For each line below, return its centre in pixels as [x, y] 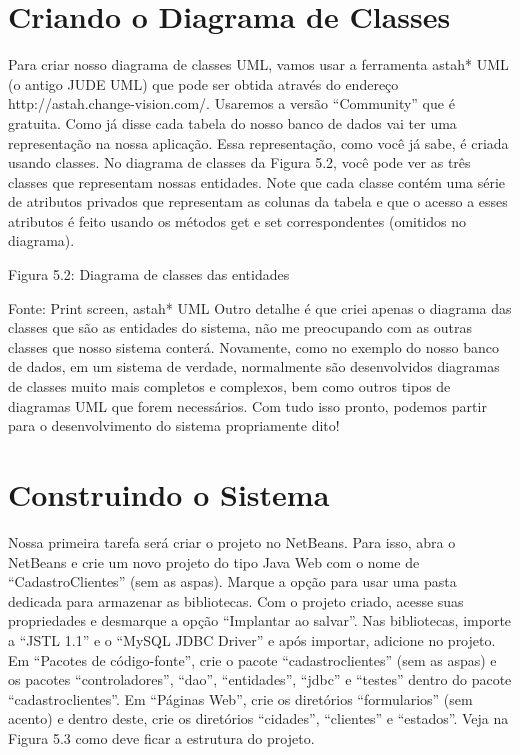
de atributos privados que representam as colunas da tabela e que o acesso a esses [258, 201]
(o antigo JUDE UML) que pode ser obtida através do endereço [203, 83]
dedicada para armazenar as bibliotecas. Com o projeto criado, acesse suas [236, 600]
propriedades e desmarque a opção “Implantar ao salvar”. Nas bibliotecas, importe [260, 620]
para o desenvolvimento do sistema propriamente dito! [174, 425]
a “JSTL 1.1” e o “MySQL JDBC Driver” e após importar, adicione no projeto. [252, 639]
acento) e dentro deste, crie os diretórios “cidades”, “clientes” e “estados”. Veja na [258, 718]
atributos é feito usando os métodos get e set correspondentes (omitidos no [237, 220]
